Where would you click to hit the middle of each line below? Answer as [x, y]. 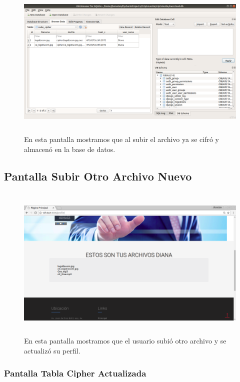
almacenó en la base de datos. [70, 149]
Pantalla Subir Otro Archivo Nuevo [98, 176]
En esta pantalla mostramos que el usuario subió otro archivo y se [125, 341]
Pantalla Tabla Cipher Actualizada [75, 373]
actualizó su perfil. [52, 351]
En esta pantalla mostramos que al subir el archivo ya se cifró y [121, 139]
